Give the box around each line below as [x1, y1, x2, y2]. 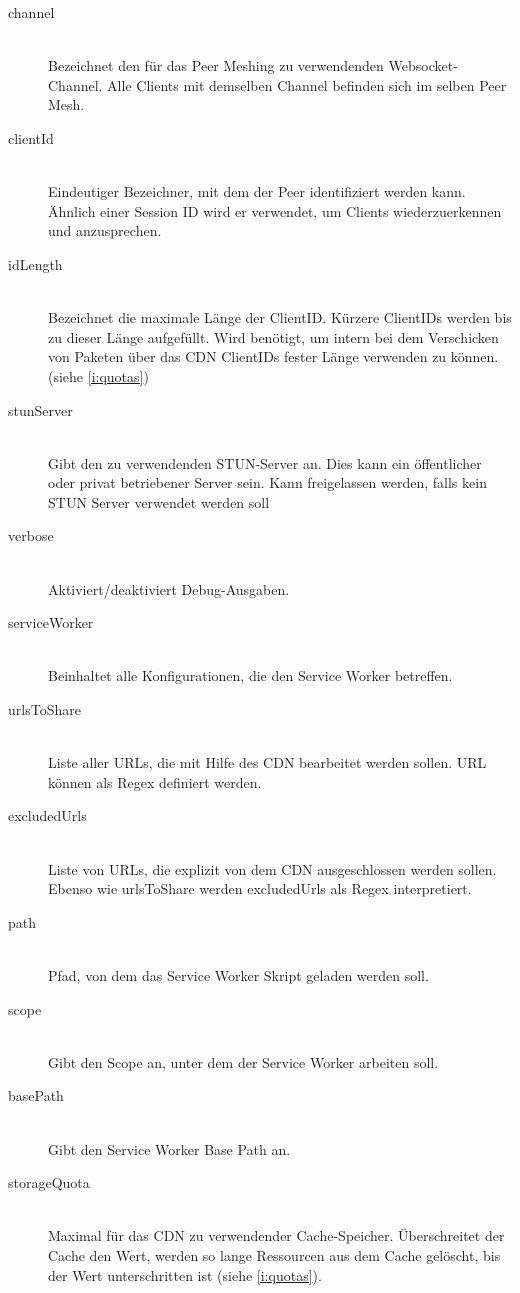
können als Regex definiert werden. [48, 771, 262, 792]
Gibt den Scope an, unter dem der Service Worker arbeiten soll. [48, 1051, 439, 1072]
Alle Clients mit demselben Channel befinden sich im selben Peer [107, 74, 507, 95]
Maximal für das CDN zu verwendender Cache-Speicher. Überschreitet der [48, 1225, 505, 1246]
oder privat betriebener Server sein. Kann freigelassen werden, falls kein [48, 472, 487, 493]
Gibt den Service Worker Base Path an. [48, 1138, 291, 1159]
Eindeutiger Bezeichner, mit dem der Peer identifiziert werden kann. [48, 181, 466, 202]
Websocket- [388, 55, 458, 76]
